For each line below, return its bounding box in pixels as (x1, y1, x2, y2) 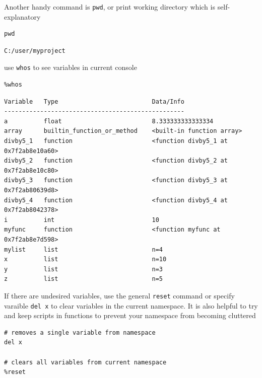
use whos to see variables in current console (4, 62, 137, 72)
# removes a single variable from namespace (4, 329, 156, 336)
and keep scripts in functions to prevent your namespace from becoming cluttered (4, 310, 256, 321)
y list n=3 (4, 265, 163, 273)
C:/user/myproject (4, 47, 65, 54)
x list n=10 (4, 256, 167, 263)
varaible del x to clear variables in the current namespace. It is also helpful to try (4, 300, 258, 311)
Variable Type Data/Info (4, 98, 184, 105)
